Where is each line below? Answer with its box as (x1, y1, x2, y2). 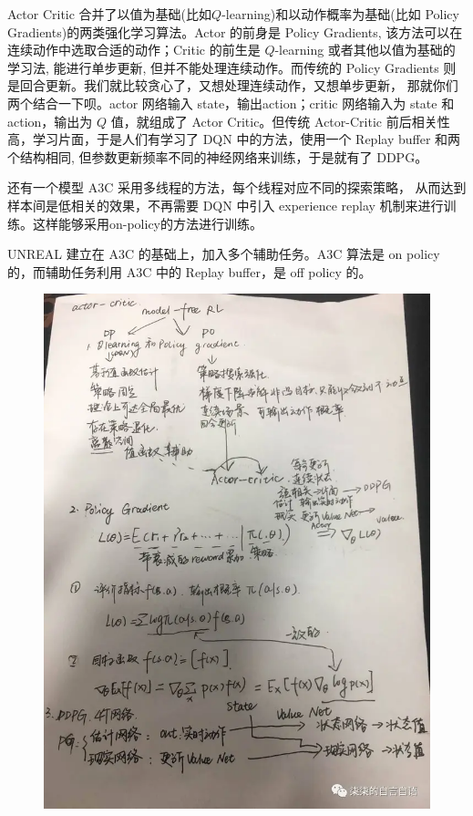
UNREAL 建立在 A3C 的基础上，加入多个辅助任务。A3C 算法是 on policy (7, 244, 440, 263)
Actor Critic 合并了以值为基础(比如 (7, 5, 212, 23)
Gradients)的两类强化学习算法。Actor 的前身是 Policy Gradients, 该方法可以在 (7, 22, 463, 41)
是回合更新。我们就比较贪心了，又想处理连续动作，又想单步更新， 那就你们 (7, 76, 458, 95)
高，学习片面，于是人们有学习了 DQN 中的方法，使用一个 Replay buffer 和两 (7, 129, 461, 149)
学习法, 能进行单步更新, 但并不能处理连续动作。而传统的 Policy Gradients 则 (7, 57, 457, 77)
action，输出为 (7, 111, 93, 130)
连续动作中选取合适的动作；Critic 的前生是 (7, 40, 261, 59)
